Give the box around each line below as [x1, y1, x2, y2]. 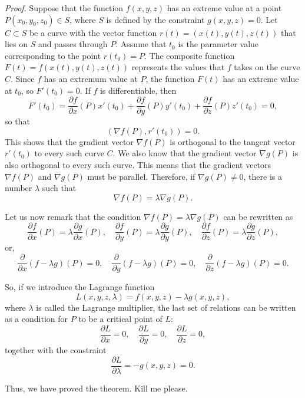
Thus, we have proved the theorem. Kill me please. [5, 381, 188, 394]
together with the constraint [5, 343, 107, 356]
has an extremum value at [44, 72, 138, 84]
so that [5, 115, 30, 127]
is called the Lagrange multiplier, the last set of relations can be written [36, 301, 296, 313]
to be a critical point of [78, 313, 163, 325]
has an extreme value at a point [167, 2, 282, 14]
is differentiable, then [100, 84, 177, 96]
